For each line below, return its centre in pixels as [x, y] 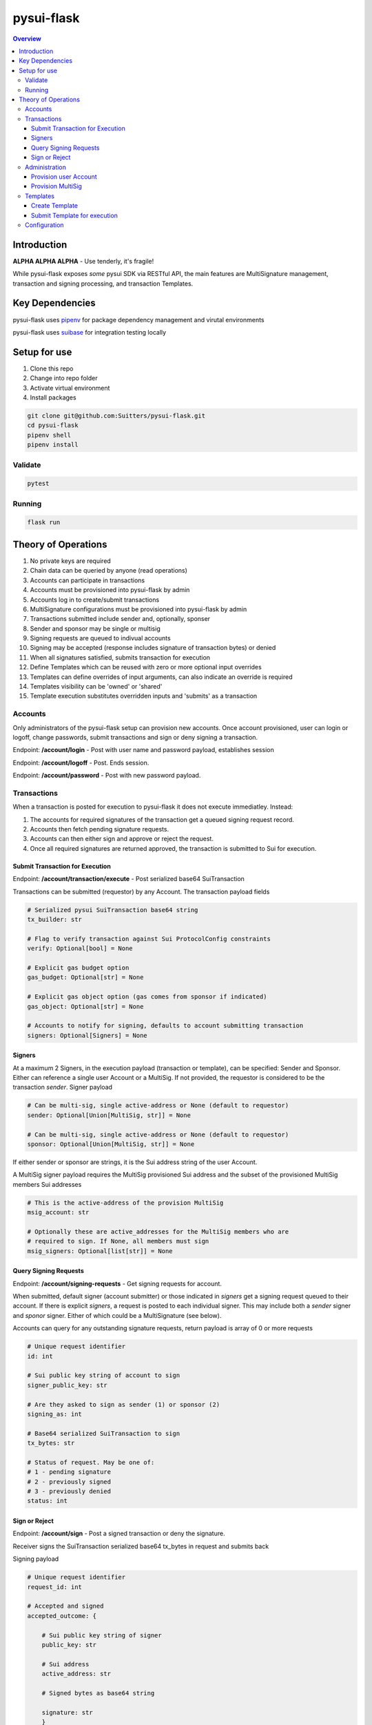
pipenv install [53, 445]
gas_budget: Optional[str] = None [85, 977]
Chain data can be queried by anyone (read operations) [108, 571]
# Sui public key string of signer [102, 1635]
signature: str [67, 1712]
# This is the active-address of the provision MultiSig [125, 1203]
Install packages [53, 397]
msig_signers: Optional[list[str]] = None [100, 1251]
